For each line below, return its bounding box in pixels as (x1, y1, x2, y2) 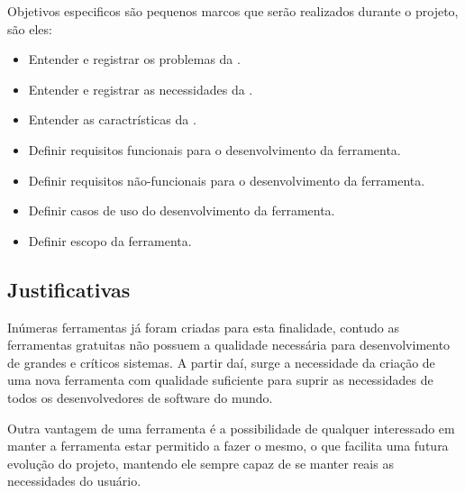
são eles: (7, 19, 52, 38)
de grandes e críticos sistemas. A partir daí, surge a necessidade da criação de (7, 352, 435, 371)
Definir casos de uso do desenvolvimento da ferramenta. (28, 201, 335, 220)
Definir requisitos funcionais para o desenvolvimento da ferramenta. (28, 140, 401, 159)
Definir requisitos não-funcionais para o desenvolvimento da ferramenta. (28, 170, 425, 189)
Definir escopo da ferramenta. (28, 231, 192, 250)
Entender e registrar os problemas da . (28, 50, 241, 68)
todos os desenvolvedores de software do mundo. (7, 388, 273, 406)
